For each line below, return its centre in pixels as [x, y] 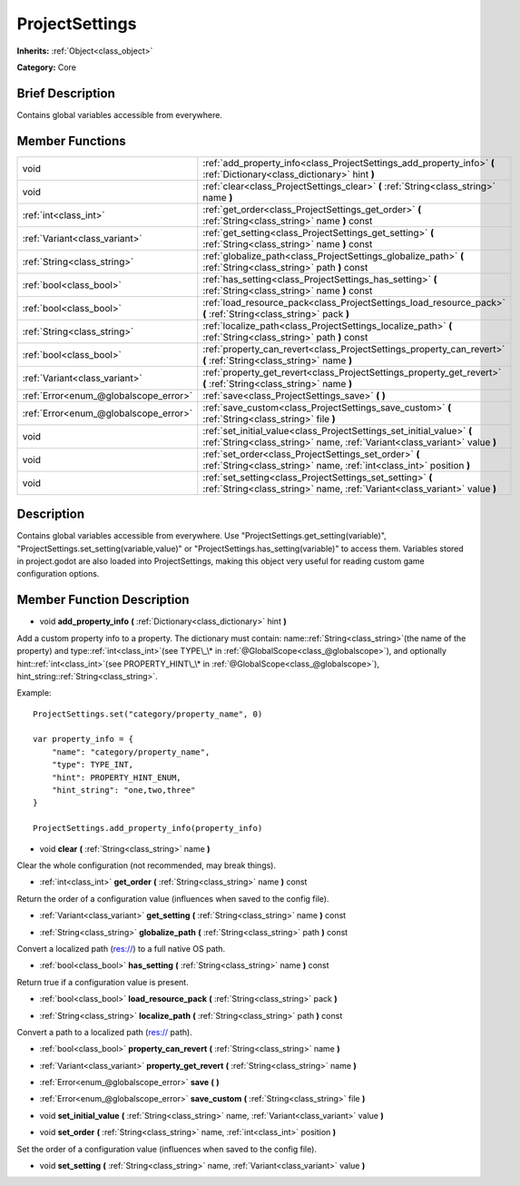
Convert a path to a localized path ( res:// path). [104, 1032]
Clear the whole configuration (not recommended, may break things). [147, 865]
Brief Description [66, 93]
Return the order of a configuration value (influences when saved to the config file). [173, 898]
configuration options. [58, 574]
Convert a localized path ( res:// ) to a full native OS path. [121, 948]
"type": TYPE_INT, [93, 765]
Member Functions [71, 141]
